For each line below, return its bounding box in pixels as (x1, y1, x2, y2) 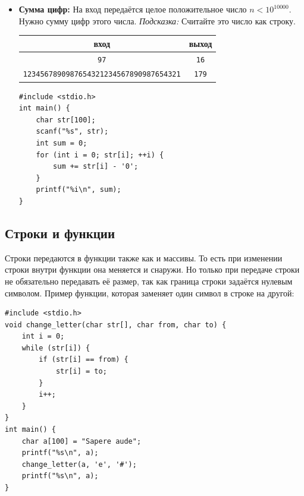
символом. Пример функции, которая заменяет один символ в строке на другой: (5, 286, 294, 299)
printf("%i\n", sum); (36, 185, 121, 194)
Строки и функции (5, 223, 115, 242)
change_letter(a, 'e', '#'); (21, 460, 137, 469)
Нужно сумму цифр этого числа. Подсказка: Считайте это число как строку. (18, 14, 296, 27)
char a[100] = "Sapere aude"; (21, 437, 142, 446)
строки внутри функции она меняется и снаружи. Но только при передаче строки (5, 263, 300, 276)
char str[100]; (36, 115, 96, 124)
